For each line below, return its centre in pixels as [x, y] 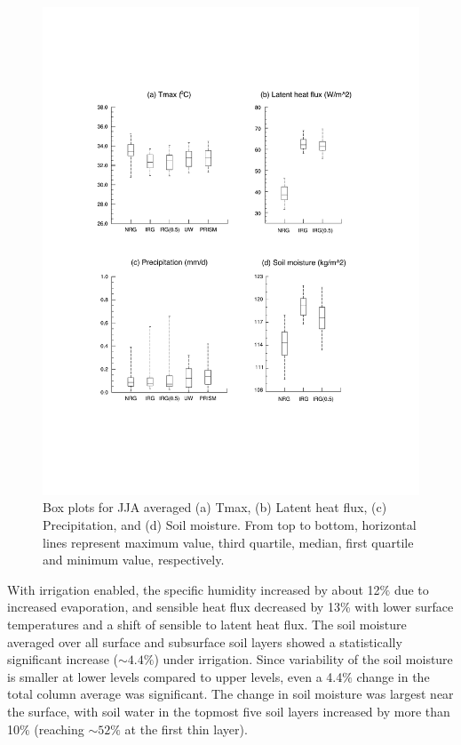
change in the [393, 676]
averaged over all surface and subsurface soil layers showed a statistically [205, 641]
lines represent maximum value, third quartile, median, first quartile [228, 542]
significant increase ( [63, 659]
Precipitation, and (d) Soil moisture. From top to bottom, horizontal [230, 525]
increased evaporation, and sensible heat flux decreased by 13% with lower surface [230, 607]
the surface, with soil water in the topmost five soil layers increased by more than [229, 712]
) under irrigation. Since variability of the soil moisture [303, 659]
